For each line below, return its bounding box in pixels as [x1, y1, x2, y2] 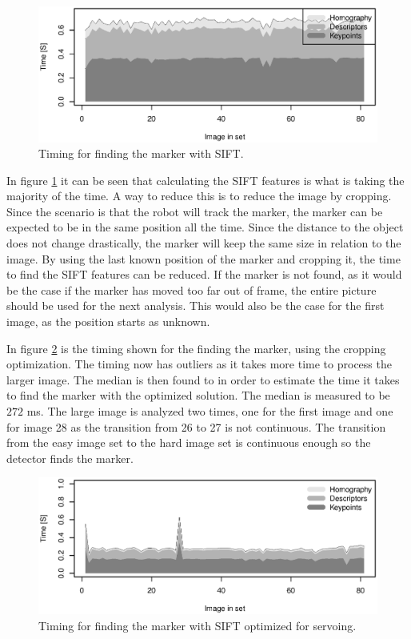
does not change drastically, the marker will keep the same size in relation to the [6, 235, 401, 251]
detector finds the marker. [6, 449, 134, 466]
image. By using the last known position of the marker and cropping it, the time [6, 250, 401, 267]
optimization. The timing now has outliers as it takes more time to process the [6, 356, 392, 372]
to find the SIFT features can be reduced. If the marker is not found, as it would [6, 266, 402, 283]
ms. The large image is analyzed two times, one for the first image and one [26, 403, 393, 420]
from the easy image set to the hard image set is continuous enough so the [6, 434, 371, 451]
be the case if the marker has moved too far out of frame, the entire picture [6, 281, 377, 298]
